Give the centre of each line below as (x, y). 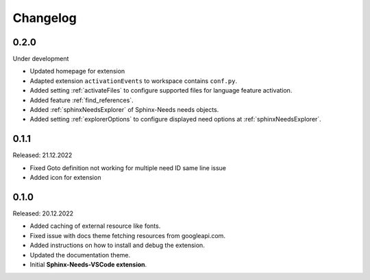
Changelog (45, 18)
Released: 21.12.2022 (42, 155)
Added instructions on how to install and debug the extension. (117, 245)
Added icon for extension (65, 178)
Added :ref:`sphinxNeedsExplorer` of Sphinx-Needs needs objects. (124, 110)
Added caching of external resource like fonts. (95, 226)
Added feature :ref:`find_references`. (82, 100)
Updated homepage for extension (77, 71)
